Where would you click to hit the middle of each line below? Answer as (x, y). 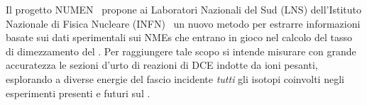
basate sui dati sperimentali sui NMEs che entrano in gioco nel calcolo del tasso (179, 37)
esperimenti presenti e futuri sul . (78, 93)
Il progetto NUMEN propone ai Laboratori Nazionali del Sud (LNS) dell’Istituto (184, 9)
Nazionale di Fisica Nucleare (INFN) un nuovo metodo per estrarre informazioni (183, 23)
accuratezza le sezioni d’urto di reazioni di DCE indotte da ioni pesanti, (162, 65)
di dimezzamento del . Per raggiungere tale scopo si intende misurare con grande (181, 51)
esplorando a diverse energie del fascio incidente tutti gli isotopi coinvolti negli (175, 78)
